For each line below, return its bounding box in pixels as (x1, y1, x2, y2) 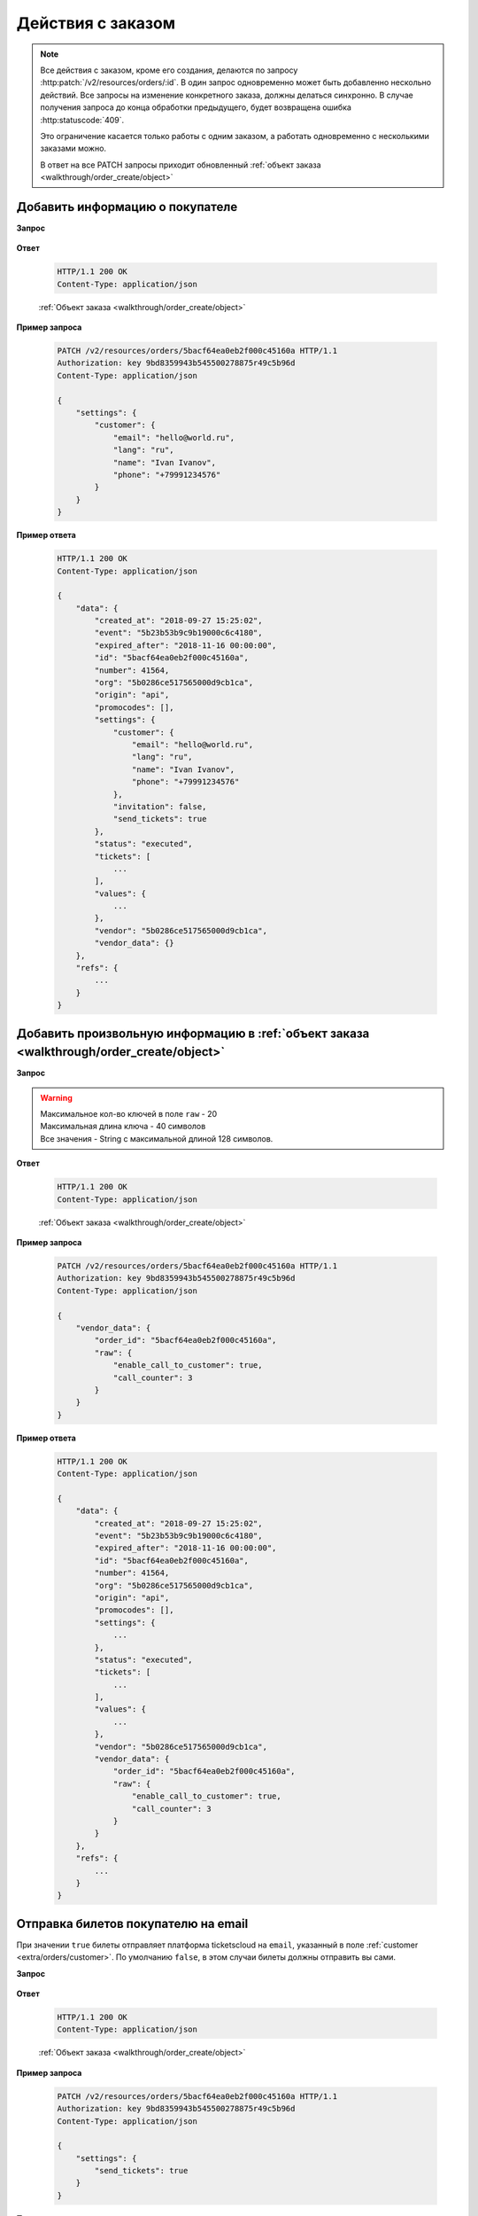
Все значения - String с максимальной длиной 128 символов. (40, 1133, 274, 1143)
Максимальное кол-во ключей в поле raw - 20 (40, 1109, 218, 1120)
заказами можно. (40, 143, 106, 154)
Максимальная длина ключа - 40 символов (40, 1121, 206, 1132)
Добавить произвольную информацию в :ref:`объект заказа (16, 1026, 370, 1041)
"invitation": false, (112, 801, 207, 811)
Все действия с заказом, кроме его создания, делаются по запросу (40, 65, 298, 75)
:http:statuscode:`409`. (40, 114, 125, 125)
